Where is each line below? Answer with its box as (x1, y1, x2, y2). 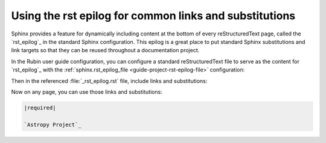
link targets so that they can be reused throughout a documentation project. (11, 47, 200, 54)
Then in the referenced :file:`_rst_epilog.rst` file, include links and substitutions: (11, 77, 208, 84)
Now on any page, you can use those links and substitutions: (11, 88, 162, 96)
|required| (24, 104, 56, 111)
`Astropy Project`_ (24, 121, 81, 128)
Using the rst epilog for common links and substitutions (11, 9, 296, 22)
